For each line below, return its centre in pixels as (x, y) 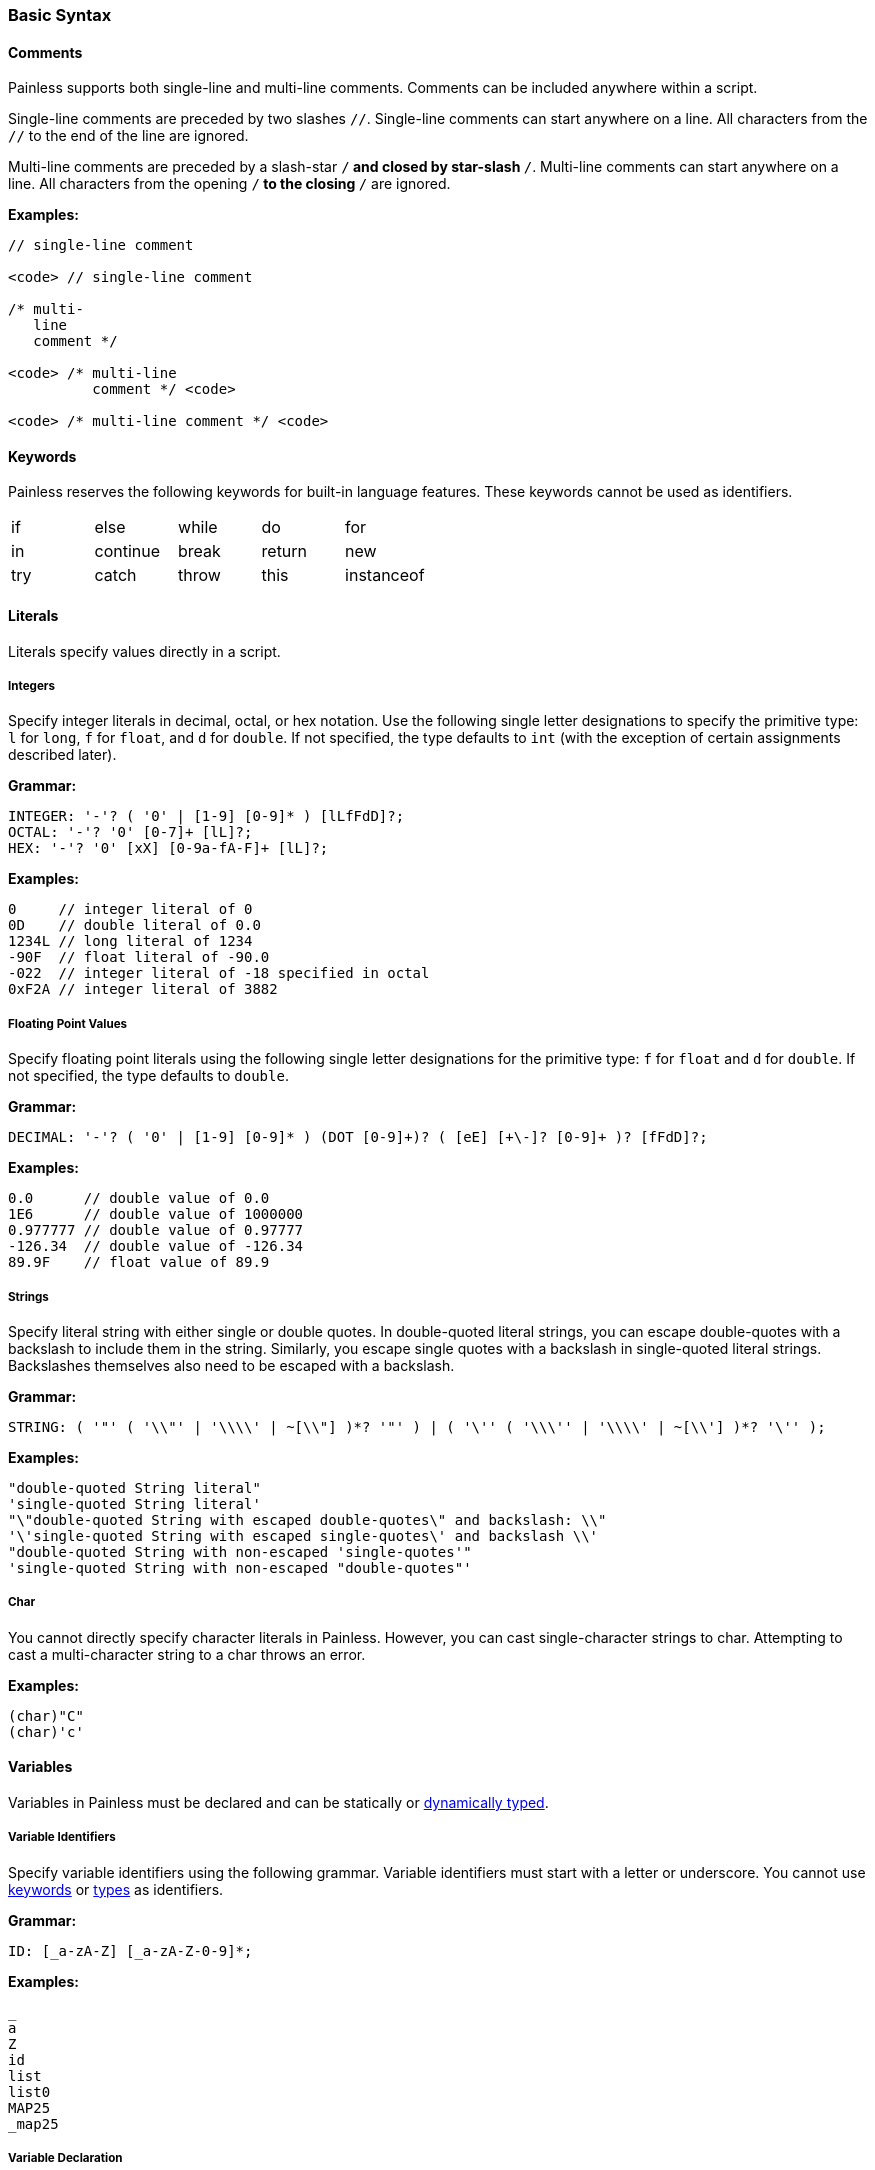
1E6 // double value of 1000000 (156, 1214)
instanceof (385, 575)
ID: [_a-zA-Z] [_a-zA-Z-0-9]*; (130, 1950)
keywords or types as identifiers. (116, 1889)
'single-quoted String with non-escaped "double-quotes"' (240, 1568)
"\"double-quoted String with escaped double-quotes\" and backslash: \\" (307, 1520)
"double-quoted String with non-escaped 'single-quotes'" (240, 1552)
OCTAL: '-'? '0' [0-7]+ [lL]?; (130, 832)
